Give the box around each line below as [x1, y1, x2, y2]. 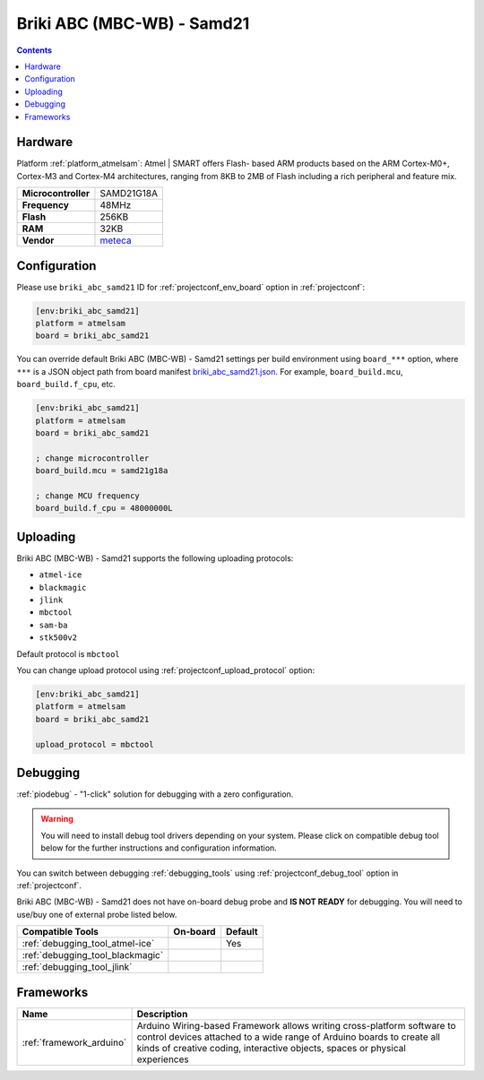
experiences [136, 1053, 189, 1066]
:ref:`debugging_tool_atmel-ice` [22, 937, 155, 950]
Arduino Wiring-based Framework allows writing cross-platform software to [136, 1019, 456, 1032]
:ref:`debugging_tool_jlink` [22, 961, 133, 973]
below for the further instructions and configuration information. [40, 842, 277, 853]
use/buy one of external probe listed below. [16, 909, 177, 920]
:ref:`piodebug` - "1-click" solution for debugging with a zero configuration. [16, 789, 294, 799]
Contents [16, 45, 53, 56]
